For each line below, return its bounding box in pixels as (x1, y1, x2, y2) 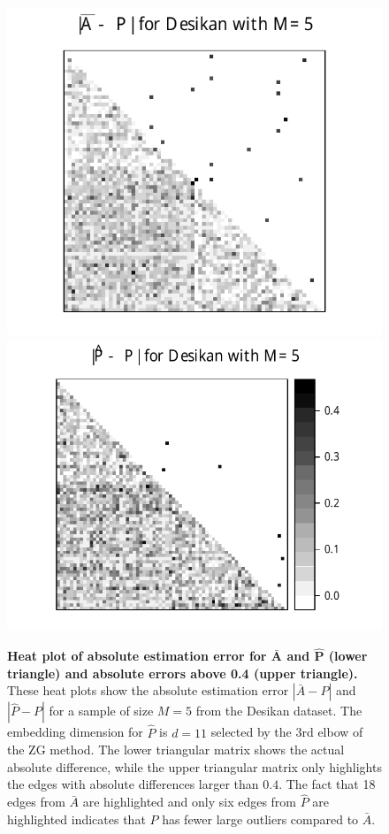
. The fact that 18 (278, 775, 376, 793)
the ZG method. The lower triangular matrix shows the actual (7, 740, 345, 759)
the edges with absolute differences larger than (7, 775, 259, 793)
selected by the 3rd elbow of (210, 723, 363, 741)
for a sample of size (49, 701, 154, 720)
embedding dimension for (7, 723, 143, 741)
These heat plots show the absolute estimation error (7, 681, 289, 700)
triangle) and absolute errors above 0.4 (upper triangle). (7, 663, 358, 682)
